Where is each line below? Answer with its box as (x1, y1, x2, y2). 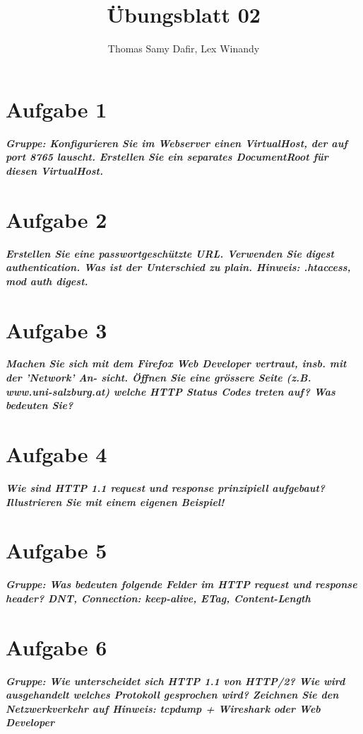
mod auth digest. (6, 273, 88, 288)
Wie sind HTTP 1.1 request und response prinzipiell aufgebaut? (6, 480, 326, 495)
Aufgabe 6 (6, 632, 107, 661)
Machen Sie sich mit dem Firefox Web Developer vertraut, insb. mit (6, 356, 347, 371)
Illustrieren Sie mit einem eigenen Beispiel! (6, 494, 225, 509)
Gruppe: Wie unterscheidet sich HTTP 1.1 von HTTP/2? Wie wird (6, 673, 345, 688)
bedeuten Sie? (6, 398, 73, 413)
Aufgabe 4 (6, 440, 107, 469)
